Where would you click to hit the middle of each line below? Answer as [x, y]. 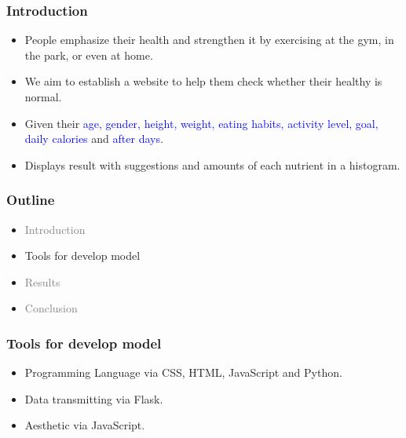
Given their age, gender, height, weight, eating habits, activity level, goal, [201, 123]
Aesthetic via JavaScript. [85, 425]
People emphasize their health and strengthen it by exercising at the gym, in [209, 40]
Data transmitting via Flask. [94, 398]
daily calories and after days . [94, 139]
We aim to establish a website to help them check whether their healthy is [203, 81]
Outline [31, 200]
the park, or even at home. [89, 55]
